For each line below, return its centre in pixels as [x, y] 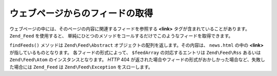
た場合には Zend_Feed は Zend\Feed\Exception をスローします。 [81, 67]
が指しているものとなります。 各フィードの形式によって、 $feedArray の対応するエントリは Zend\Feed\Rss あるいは [135, 52]
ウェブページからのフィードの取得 [81, 13]
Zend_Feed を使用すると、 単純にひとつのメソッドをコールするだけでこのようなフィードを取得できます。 [121, 35]
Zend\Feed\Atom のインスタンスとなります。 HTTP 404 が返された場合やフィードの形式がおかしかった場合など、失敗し [137, 60]
